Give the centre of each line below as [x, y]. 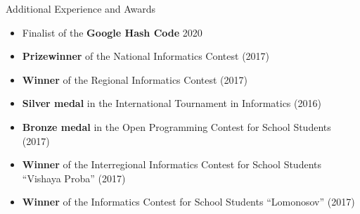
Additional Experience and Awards [81, 8]
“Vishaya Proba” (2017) [74, 178]
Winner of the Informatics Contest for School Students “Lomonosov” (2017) [188, 202]
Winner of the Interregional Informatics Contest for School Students [172, 164]
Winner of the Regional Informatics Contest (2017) [135, 79]
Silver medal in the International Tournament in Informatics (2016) [172, 103]
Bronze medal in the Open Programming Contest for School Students [176, 126]
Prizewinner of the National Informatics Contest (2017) [146, 56]
